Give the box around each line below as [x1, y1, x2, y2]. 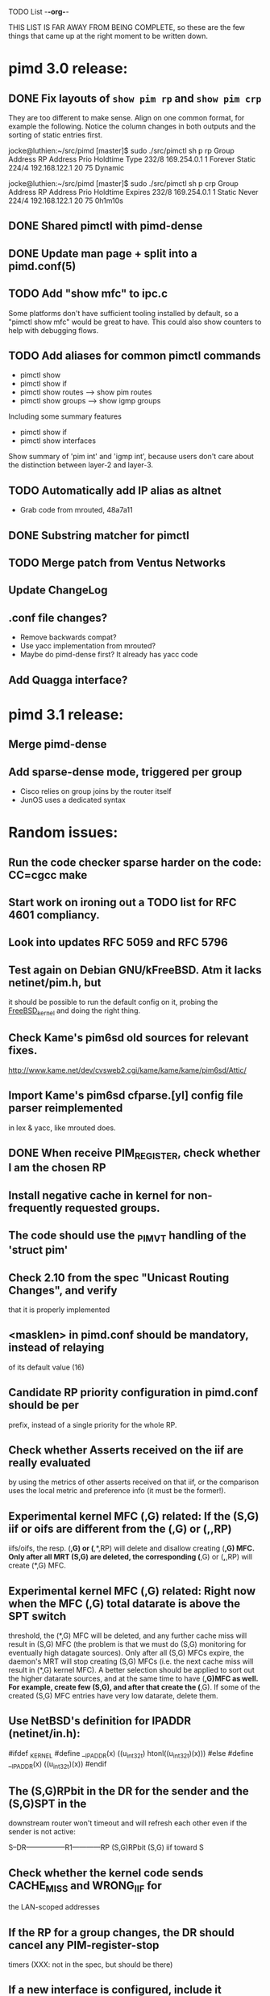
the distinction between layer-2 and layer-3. [8, 460, 154, 470]
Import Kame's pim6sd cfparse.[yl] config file [8, 1089, 243, 1103]
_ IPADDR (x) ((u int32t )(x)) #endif [8, 1758, 107, 1770]
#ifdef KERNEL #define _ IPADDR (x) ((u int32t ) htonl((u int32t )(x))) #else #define [8, 1748, 254, 1760]
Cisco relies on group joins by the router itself [19, 786, 172, 795]
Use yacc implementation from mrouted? [19, 641, 156, 651]
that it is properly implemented [8, 1305, 110, 1314]
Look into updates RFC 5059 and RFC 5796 [8, 935, 228, 949]
